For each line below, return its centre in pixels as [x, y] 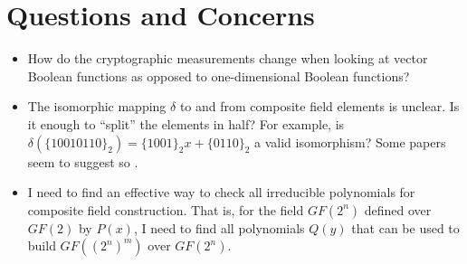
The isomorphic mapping [97, 106]
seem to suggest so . [83, 161]
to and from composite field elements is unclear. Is [319, 106]
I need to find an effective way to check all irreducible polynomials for [221, 192]
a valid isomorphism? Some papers [350, 141]
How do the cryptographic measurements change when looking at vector [228, 58]
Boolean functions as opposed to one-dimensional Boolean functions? [219, 75]
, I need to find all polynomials [219, 227]
